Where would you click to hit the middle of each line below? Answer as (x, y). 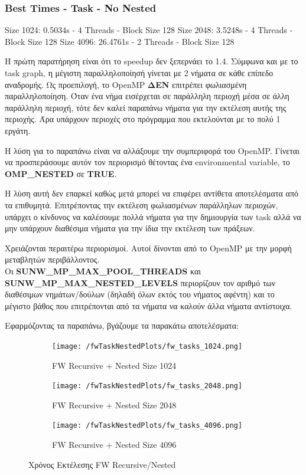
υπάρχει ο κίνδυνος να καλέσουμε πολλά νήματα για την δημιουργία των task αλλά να (153, 216)
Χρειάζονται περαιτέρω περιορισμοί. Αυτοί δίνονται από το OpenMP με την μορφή (148, 248)
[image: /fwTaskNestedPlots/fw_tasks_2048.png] (147, 386)
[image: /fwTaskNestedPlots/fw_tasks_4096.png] (147, 426)
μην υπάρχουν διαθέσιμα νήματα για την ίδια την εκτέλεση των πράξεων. (130, 228)
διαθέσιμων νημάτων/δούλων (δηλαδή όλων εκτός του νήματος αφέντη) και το (140, 294)
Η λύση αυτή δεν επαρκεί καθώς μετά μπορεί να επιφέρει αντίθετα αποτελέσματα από (152, 193)
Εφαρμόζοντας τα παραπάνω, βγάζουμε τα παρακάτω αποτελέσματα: (122, 325)
